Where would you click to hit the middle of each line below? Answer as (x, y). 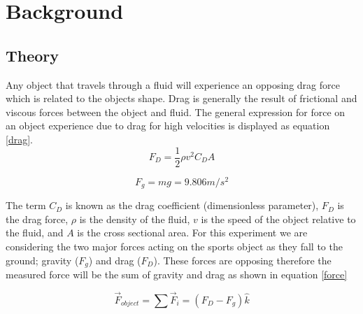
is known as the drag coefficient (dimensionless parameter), (192, 205)
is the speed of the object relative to (278, 219)
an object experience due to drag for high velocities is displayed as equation (168, 126)
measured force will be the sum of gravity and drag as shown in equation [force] (177, 274)
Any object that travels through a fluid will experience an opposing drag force (173, 84)
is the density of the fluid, (135, 219)
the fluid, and (35, 233)
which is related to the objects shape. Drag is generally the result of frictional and (181, 98)
